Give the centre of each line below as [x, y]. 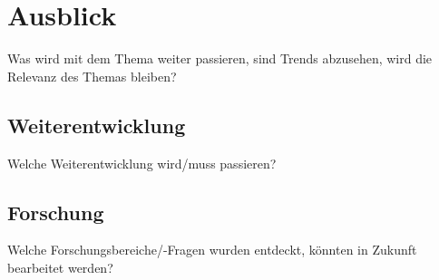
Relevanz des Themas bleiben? [92, 76]
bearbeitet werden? [60, 267]
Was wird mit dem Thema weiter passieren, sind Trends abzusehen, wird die [220, 58]
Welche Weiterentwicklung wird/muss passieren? [142, 163]
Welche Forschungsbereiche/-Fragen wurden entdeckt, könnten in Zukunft [212, 250]
